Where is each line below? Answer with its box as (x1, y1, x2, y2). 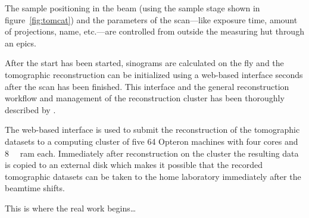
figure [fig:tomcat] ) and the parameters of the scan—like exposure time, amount (5, 13, 298, 26)
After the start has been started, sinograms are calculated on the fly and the (5, 57, 284, 69)
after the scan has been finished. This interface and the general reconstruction (5, 80, 289, 92)
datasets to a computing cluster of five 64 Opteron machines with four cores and (5, 135, 298, 147)
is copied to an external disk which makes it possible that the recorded (5, 158, 263, 171)
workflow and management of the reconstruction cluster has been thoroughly (5, 92, 285, 104)
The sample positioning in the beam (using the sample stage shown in (5, 2, 260, 14)
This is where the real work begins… (5, 201, 136, 214)
